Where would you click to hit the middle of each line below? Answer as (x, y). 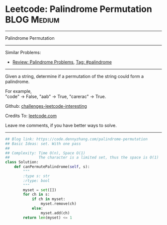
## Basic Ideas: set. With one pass (43, 144)
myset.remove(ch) (59, 204)
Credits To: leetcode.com (31, 116)
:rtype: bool (37, 181)
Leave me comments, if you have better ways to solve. (61, 125)
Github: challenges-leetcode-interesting (46, 106)
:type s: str (37, 176)
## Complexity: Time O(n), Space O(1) (45, 153)
